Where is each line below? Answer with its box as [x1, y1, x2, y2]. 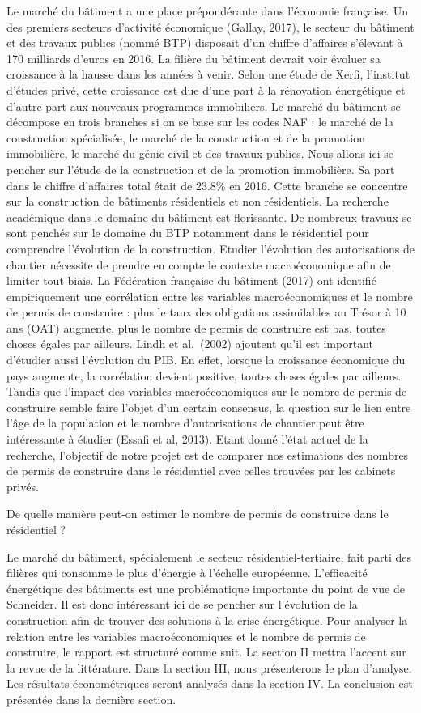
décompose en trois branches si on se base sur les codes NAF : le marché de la [6, 113, 394, 130]
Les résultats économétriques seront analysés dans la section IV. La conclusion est [6, 675, 413, 692]
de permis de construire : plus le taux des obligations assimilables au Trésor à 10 [6, 303, 406, 320]
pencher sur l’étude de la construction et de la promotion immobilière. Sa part [6, 160, 395, 177]
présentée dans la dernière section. [6, 690, 176, 707]
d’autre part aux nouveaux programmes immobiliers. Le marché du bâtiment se [6, 97, 401, 114]
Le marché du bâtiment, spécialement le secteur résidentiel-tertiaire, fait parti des [6, 548, 412, 565]
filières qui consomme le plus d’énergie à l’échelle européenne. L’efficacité [6, 564, 368, 581]
